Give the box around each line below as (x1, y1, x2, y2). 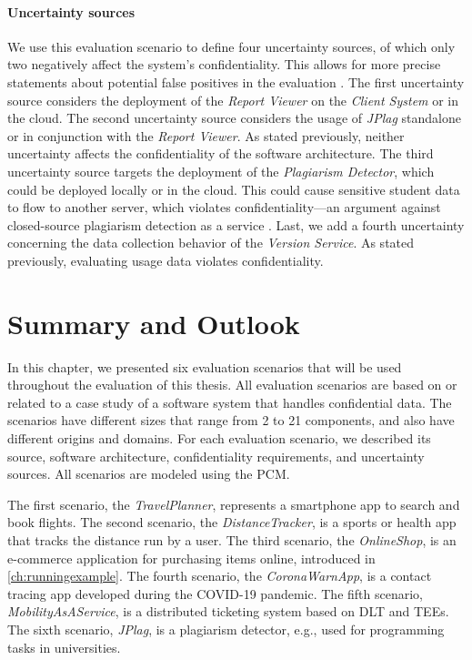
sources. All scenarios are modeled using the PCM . (7, 464, 290, 483)
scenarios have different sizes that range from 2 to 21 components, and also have (7, 411, 455, 430)
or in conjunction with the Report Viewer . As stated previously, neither (7, 126, 405, 145)
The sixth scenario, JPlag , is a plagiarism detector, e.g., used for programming (7, 619, 445, 638)
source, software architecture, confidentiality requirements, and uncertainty (7, 446, 425, 465)
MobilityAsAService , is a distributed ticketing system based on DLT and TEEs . (7, 602, 449, 621)
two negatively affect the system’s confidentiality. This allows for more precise (7, 55, 441, 74)
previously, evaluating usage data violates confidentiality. (7, 250, 324, 269)
